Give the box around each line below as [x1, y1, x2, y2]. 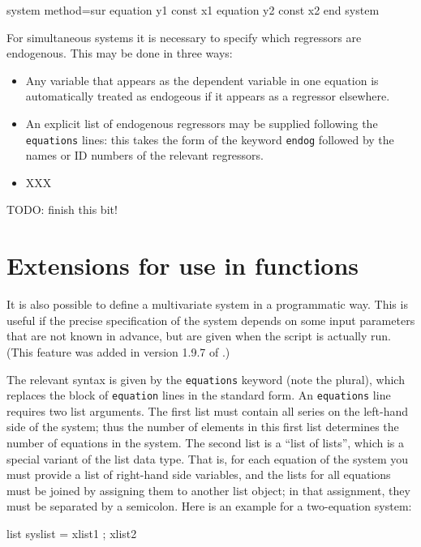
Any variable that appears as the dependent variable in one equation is [25, 71, 379, 88]
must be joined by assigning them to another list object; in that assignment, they [6, 481, 410, 498]
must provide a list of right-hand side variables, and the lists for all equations [6, 466, 391, 483]
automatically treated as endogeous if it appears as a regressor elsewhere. [25, 88, 390, 105]
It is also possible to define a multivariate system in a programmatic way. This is [6, 296, 408, 313]
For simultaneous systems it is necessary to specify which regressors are [6, 28, 362, 45]
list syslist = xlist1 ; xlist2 [6, 524, 137, 541]
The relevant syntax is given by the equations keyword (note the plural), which [6, 370, 405, 387]
